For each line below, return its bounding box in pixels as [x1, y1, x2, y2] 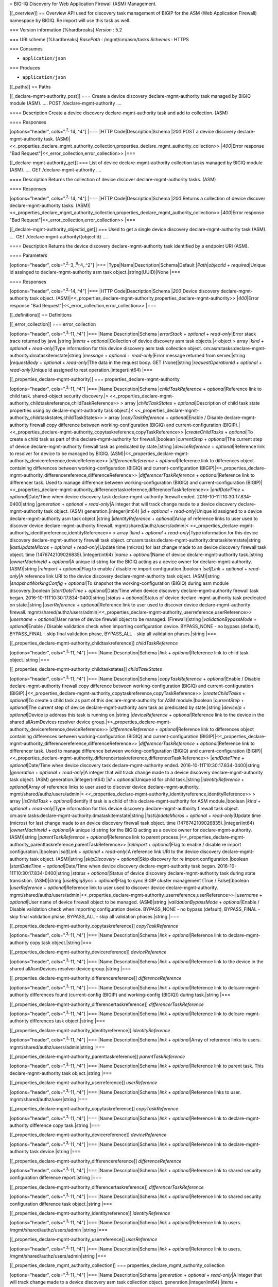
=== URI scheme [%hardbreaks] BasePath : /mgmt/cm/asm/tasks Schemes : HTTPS [9, 36, 189, 42]
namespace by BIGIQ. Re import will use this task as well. [9, 17, 131, 23]
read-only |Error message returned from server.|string [131, 353, 246, 359]
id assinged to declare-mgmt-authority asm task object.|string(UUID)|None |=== [9, 269, 181, 275]
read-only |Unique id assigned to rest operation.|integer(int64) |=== [9, 367, 153, 373]
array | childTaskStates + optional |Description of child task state [124, 400, 260, 406]
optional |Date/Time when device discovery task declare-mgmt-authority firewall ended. [9, 494, 196, 500]
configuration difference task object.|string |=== [9, 1201, 113, 1207]
